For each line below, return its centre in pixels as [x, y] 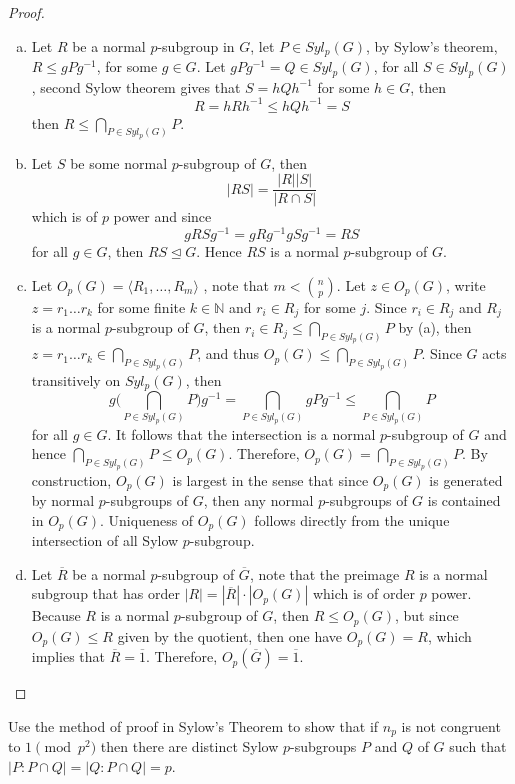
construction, [71, 479]
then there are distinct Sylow [189, 746]
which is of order [363, 593]
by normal [63, 499]
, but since [426, 615]
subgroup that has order [105, 593]
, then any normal [258, 499]
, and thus [228, 353]
